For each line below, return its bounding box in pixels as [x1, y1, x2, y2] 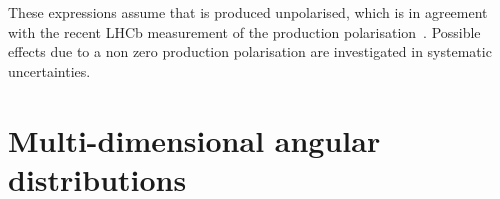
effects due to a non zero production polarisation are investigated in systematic [8, 41, 492, 62]
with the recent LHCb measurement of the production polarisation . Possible [8, 21, 481, 42]
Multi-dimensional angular [8, 119, 381, 160]
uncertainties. [8, 60, 91, 81]
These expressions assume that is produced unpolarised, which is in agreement [8, 2, 488, 22]
